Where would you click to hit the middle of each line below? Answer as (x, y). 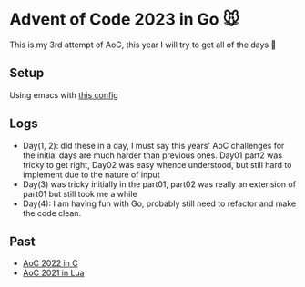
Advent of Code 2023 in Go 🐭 (124, 20)
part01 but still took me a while (80, 193)
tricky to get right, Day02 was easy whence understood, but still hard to (157, 164)
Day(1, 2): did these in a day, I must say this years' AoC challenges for (153, 145)
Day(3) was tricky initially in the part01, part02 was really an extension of (159, 184)
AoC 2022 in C (51, 263)
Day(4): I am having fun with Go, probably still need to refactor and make (159, 203)
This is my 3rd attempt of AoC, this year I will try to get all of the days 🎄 (143, 45)
